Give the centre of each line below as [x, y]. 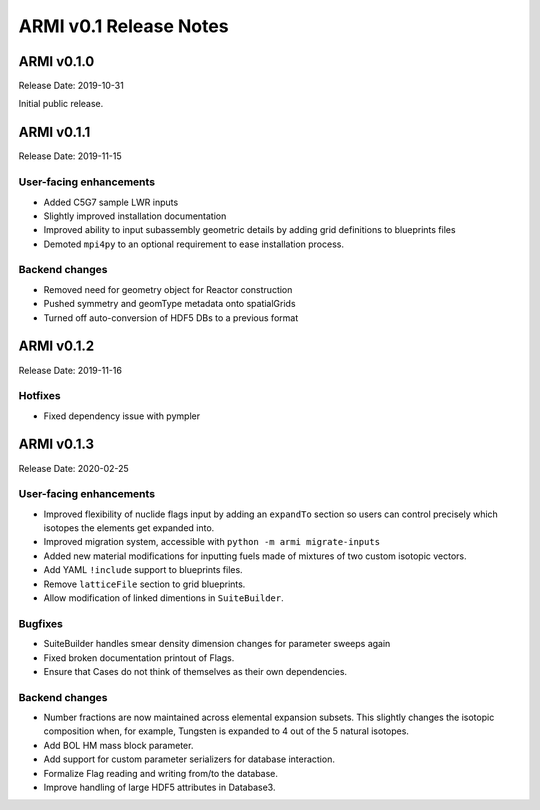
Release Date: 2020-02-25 [73, 468]
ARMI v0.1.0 [56, 61]
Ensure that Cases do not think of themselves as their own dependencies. [195, 671]
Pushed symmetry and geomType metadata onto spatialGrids [169, 304]
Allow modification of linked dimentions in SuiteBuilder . [163, 598]
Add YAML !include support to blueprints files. [143, 570]
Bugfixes [41, 623]
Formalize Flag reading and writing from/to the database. [161, 773]
